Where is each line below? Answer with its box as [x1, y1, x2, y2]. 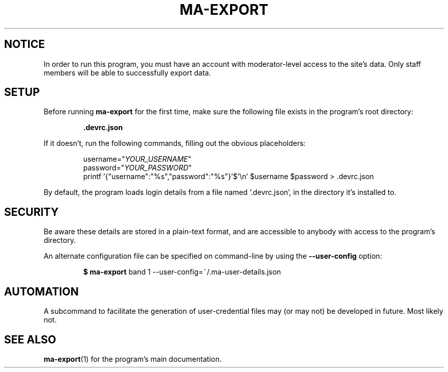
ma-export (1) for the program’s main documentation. [43, 354, 222, 363]
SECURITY [4, 205, 59, 218]
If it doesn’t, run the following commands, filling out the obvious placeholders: [43, 139, 306, 148]
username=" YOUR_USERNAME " [83, 155, 192, 164]
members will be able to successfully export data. [43, 68, 211, 77]
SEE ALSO [4, 333, 56, 346]
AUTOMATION [4, 285, 79, 298]
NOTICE [4, 38, 45, 51]
